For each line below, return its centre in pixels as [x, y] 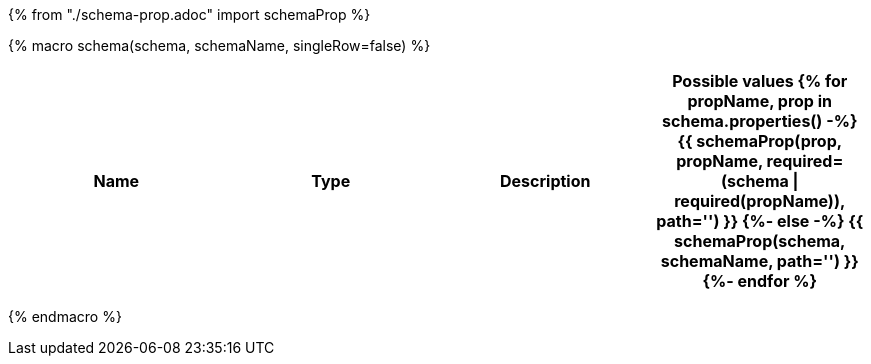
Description [545, 181]
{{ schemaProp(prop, [760, 141]
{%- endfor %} [759, 281]
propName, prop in [760, 101]
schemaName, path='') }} [759, 261]
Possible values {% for [760, 81]
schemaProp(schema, [760, 241]
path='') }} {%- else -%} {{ [760, 221]
